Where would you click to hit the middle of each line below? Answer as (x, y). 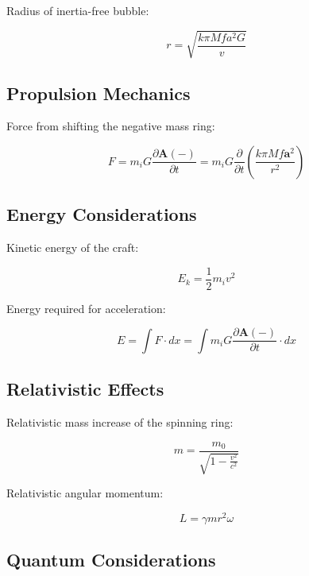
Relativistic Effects (85, 389)
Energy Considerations (102, 214)
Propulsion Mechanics (98, 93)
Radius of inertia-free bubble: (78, 10)
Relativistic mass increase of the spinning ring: (120, 422)
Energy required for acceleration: (86, 308)
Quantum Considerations (111, 560)
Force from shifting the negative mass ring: (111, 126)
